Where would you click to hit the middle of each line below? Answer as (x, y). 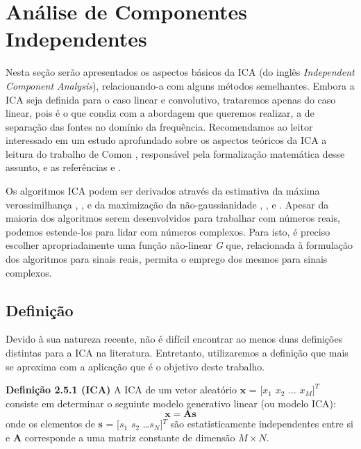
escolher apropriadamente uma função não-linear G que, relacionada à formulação (179, 245)
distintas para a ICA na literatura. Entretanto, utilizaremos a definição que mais (177, 353)
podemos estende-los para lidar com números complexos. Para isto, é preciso (168, 231)
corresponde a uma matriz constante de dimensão (130, 437)
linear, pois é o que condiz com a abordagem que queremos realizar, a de (160, 113)
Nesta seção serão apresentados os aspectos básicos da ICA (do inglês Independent (180, 72)
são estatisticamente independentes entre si (262, 424)
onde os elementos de (50, 424)
